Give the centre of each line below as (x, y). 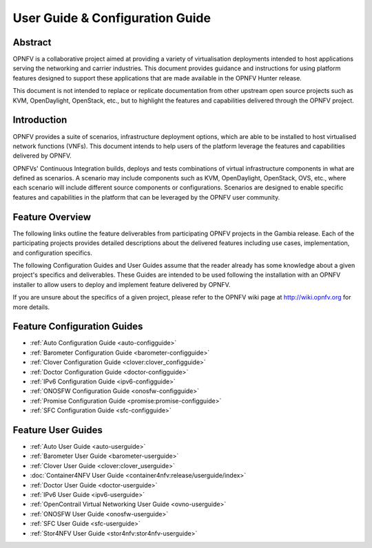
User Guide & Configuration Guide (112, 18)
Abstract (32, 42)
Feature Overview (52, 217)
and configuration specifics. (52, 253)
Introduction (40, 120)
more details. (31, 307)
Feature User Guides (58, 430)
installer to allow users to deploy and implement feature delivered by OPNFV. (122, 284)
